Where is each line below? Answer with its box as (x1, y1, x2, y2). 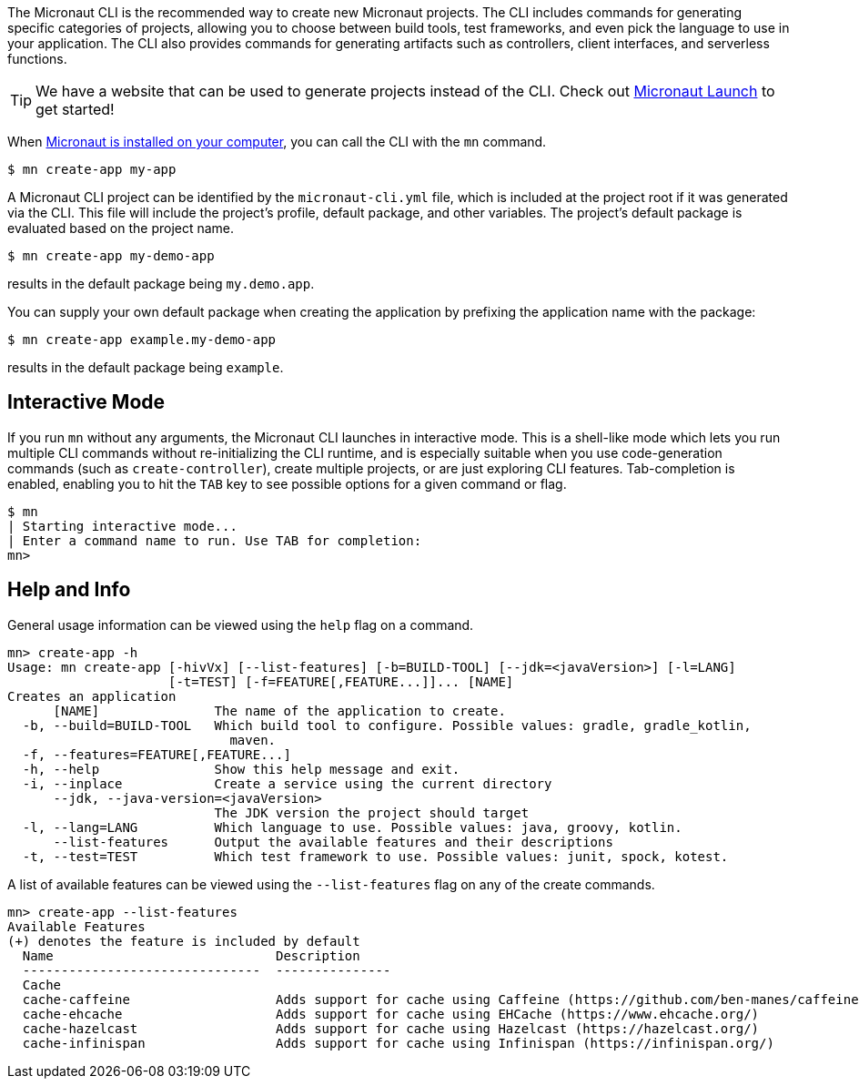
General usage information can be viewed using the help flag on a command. (7, 616, 474, 633)
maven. (229, 732, 277, 747)
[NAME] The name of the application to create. (53, 703, 506, 718)
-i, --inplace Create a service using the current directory (22, 776, 552, 791)
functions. (7, 51, 67, 66)
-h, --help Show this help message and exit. (22, 761, 460, 776)
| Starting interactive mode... (7, 518, 237, 533)
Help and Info (7, 578, 131, 602)
